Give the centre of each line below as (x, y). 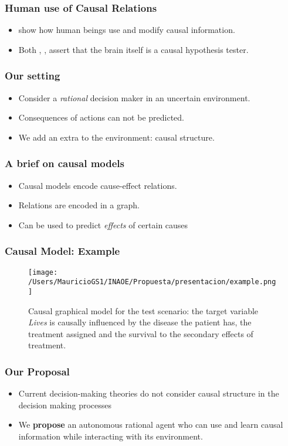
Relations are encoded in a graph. (79, 205)
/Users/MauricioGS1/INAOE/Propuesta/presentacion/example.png (152, 282)
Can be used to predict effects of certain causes (103, 224)
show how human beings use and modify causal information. (127, 30)
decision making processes (65, 405)
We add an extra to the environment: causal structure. (116, 137)
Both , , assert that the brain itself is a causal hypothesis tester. (133, 49)
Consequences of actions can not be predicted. (101, 117)
